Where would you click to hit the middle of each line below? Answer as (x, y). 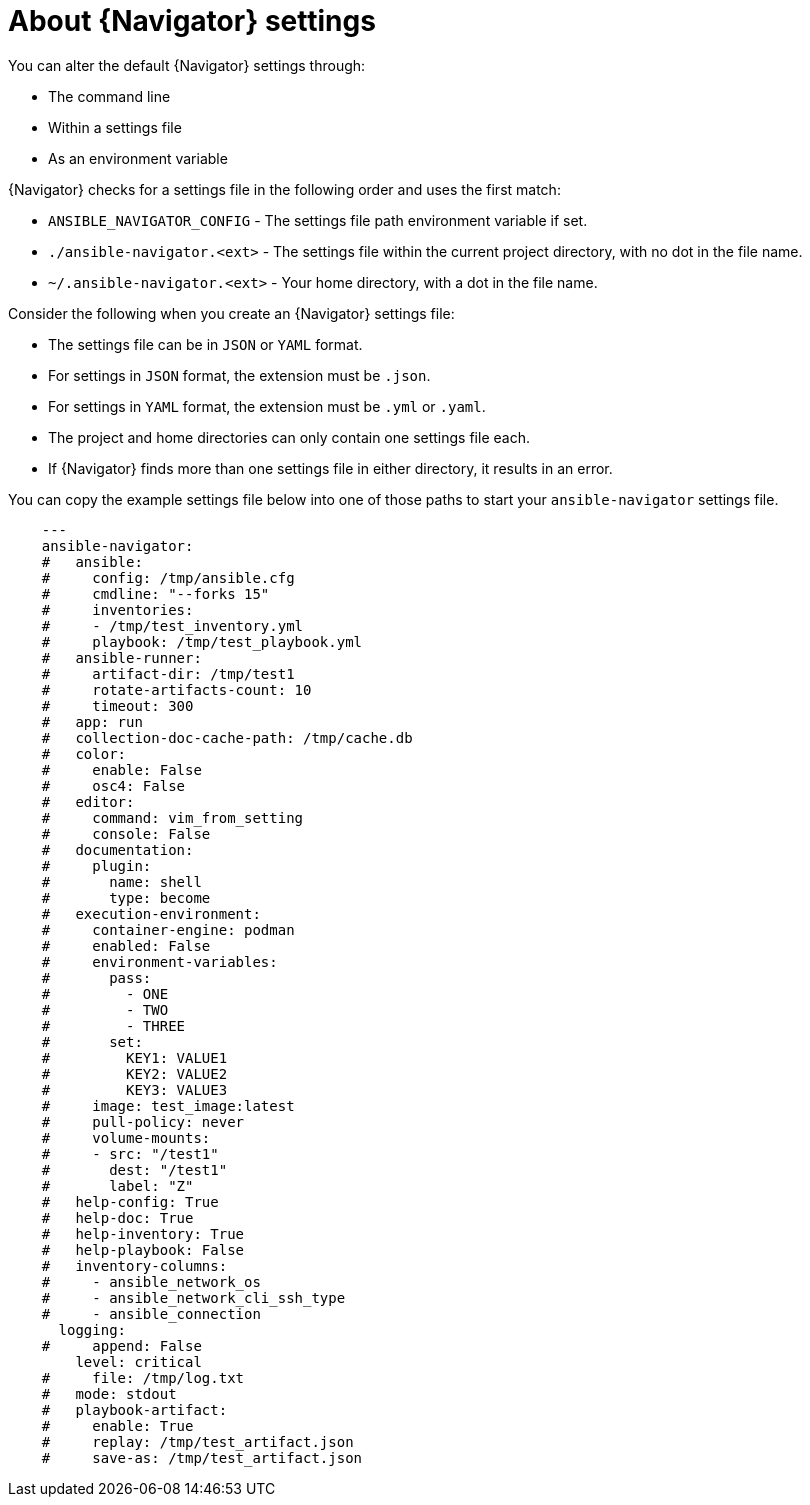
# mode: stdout (109, 1393)
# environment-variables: (159, 961)
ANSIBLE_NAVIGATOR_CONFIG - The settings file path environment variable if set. (318, 220)
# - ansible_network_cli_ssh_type (193, 1297)
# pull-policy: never (143, 1121)
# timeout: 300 (117, 705)
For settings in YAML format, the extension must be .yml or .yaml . (267, 406)
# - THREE (113, 1025)
